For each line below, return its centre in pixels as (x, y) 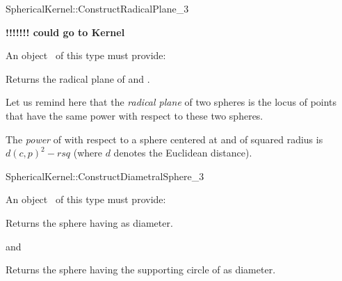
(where (88, 153)
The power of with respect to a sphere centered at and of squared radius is (164, 139)
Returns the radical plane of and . (78, 78)
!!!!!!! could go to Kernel (65, 32)
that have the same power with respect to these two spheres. (135, 115)
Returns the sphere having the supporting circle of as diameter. (141, 270)
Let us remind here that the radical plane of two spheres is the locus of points (171, 102)
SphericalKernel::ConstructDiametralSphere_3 (105, 176)
